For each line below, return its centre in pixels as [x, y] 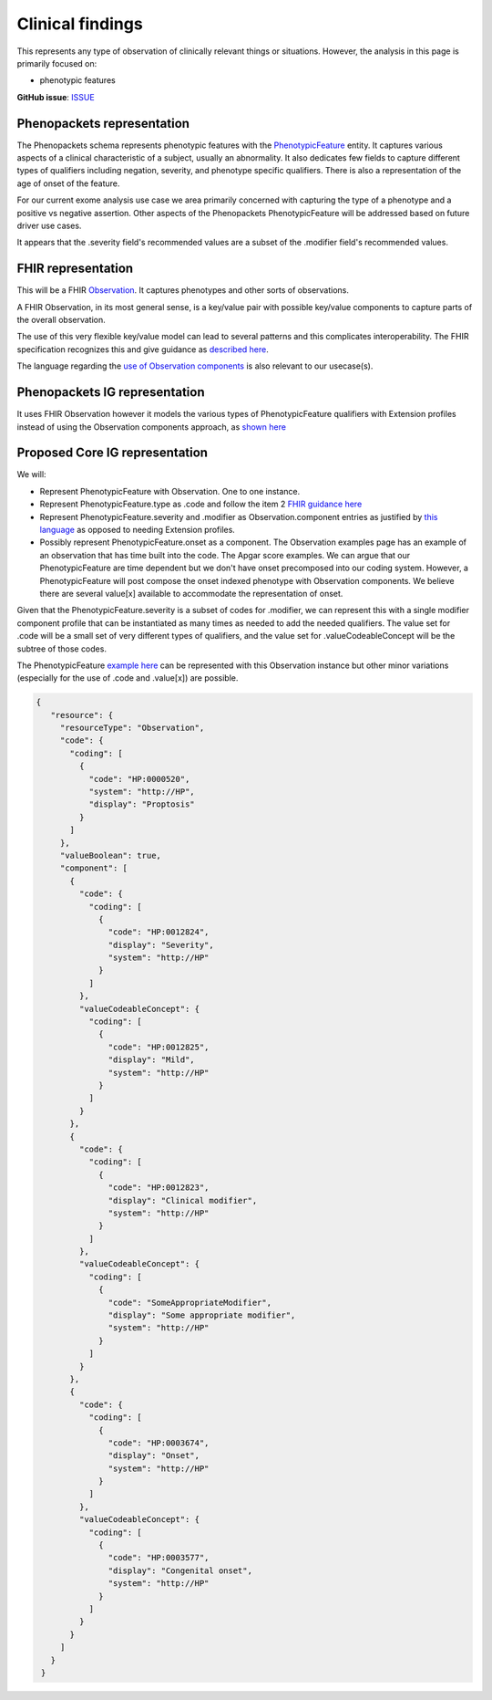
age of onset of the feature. [68, 183]
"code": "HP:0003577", [159, 1558]
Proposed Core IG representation [113, 453]
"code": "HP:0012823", [159, 1188]
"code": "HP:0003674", [159, 1443]
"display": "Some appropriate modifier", [202, 1315]
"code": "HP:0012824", [159, 932]
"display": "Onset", [154, 1456]
